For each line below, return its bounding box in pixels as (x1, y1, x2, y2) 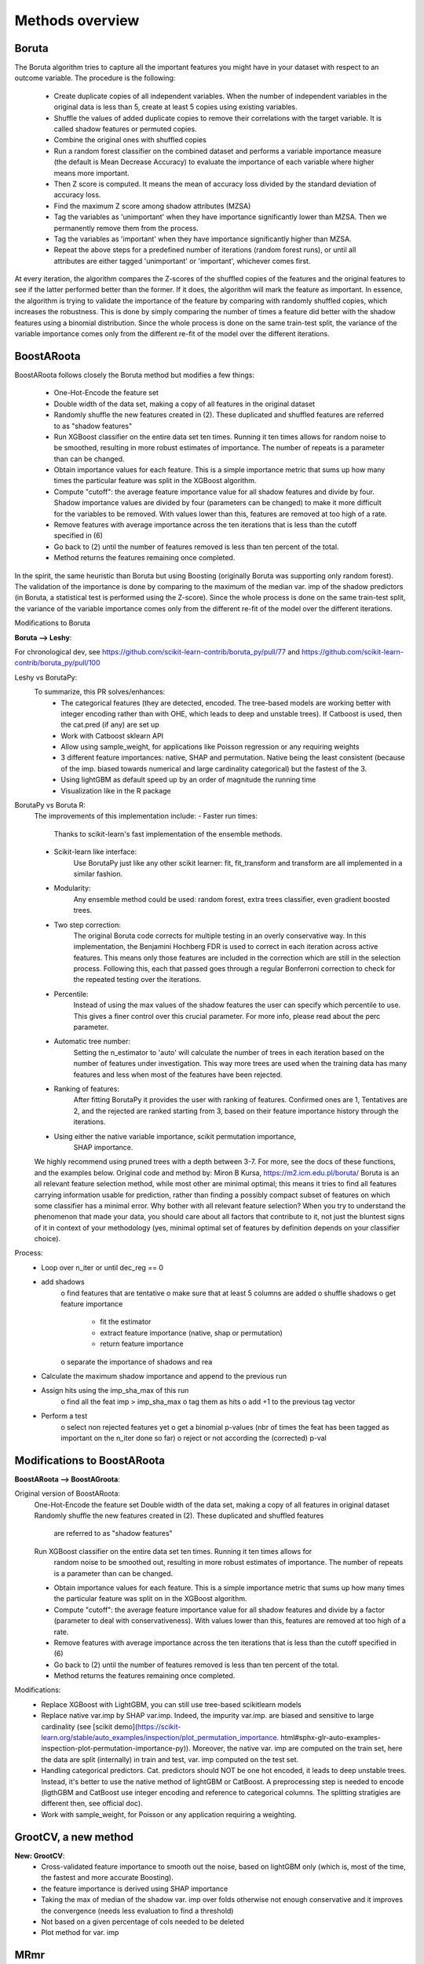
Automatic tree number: (53, 1037, 131, 1046)
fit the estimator (100, 1317, 152, 1327)
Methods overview (14, 12, 140, 29)
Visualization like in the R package (60, 786, 172, 795)
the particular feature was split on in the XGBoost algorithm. (53, 1594, 247, 1603)
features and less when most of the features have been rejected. (73, 1069, 283, 1079)
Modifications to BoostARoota (14, 1453, 165, 1467)
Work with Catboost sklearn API (60, 731, 164, 740)
